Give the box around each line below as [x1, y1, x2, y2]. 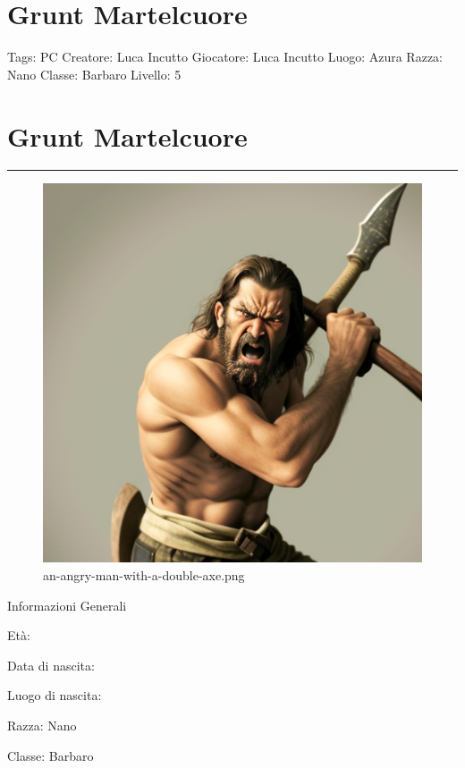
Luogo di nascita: [7, 686, 102, 705]
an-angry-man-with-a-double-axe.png [43, 566, 245, 585]
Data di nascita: [7, 655, 95, 674]
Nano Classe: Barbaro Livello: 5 [7, 64, 182, 83]
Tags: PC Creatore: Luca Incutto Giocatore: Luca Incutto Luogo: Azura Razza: [7, 47, 444, 66]
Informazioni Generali [7, 595, 127, 614]
